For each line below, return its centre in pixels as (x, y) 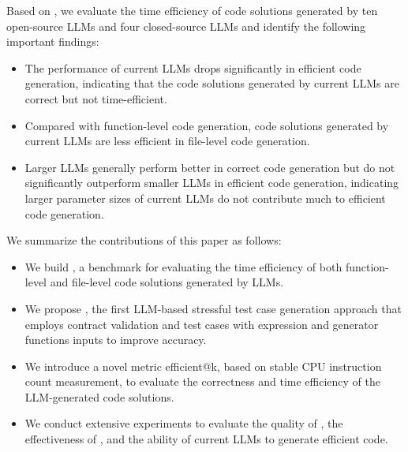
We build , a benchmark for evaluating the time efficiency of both (183, 266)
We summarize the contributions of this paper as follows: (144, 240)
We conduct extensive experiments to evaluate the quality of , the (184, 423)
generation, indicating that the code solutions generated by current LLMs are (212, 83)
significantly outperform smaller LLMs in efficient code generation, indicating (212, 183)
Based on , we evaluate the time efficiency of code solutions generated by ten (192, 10)
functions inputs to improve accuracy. (116, 340)
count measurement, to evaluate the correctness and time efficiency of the (203, 381)
